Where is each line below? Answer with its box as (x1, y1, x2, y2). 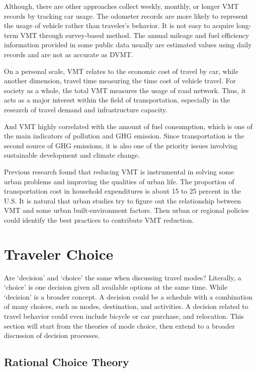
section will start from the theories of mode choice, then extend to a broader (4, 320, 235, 331)
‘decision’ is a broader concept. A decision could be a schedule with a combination (4, 291, 253, 302)
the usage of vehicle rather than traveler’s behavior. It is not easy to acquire (4, 20, 234, 31)
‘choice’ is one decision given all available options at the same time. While (4, 282, 227, 292)
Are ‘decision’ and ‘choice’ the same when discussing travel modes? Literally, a (4, 272, 242, 282)
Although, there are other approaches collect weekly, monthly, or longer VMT (4, 1, 239, 11)
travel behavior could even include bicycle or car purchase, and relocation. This (4, 310, 244, 321)
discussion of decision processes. (4, 330, 100, 340)
